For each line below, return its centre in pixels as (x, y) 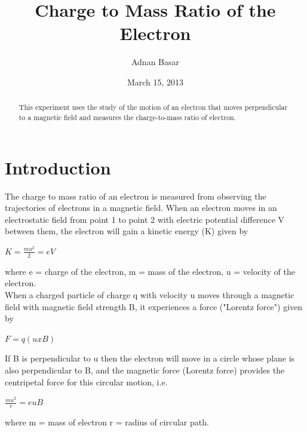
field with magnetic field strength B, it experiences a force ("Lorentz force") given (154, 306)
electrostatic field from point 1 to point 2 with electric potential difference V (145, 219)
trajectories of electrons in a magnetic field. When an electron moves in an (141, 208)
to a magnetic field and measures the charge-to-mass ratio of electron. (127, 117)
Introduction (58, 167)
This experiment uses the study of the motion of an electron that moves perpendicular (153, 107)
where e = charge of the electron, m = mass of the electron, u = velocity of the (150, 271)
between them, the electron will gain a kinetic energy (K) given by (127, 231)
